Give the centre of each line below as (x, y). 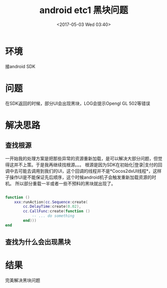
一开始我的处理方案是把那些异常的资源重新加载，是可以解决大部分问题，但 (82, 158)
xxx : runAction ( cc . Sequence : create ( (51, 202)
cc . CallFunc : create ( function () (57, 211)
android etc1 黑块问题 (84, 10)
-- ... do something (53, 216)
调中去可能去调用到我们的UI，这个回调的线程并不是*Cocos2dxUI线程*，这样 (83, 171)
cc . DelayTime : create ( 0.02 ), (52, 207)
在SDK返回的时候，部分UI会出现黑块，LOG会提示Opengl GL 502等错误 (78, 103)
